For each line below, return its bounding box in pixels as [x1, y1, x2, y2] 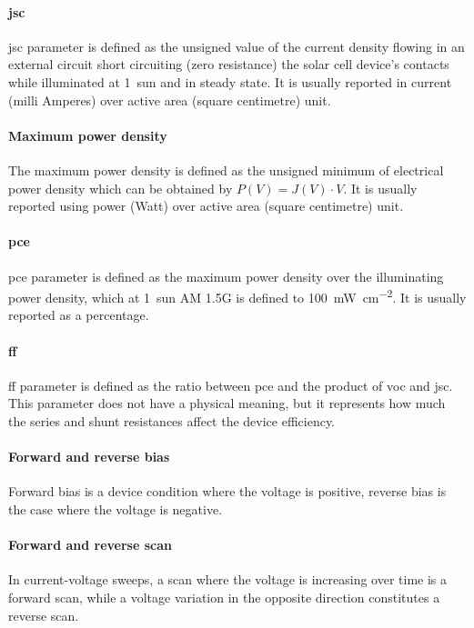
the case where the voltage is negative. [8, 499, 223, 518]
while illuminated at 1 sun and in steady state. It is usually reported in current [8, 72, 452, 91]
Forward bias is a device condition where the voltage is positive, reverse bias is [8, 482, 447, 501]
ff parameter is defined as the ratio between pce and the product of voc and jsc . [8, 375, 453, 394]
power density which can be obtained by [8, 178, 233, 197]
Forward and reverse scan [8, 535, 172, 554]
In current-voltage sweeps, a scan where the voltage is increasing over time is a [8, 570, 448, 589]
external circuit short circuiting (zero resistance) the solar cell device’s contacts [8, 55, 449, 74]
